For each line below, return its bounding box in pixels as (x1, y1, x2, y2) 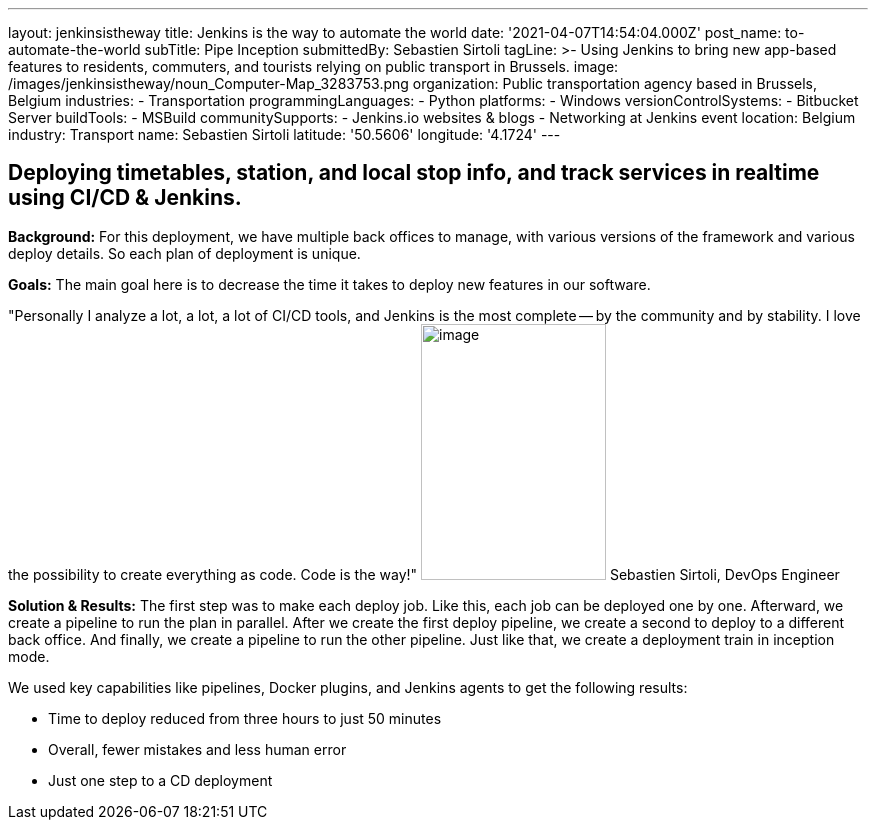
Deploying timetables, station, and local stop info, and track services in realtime (8, 160, 820, 186)
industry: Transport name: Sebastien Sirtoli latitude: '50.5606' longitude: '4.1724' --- (8, 126, 561, 143)
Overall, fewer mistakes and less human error (48, 740, 347, 758)
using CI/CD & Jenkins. (8, 185, 242, 211)
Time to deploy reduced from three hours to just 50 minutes (48, 709, 442, 727)
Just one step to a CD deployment (48, 771, 273, 789)
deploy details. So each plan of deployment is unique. (8, 244, 361, 262)
